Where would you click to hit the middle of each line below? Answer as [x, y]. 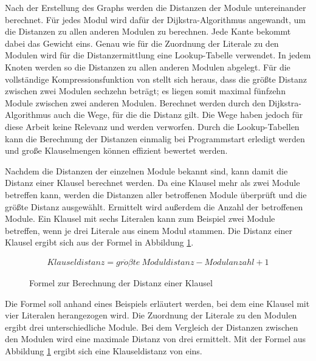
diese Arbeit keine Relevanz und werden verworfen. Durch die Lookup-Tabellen [152, 126]
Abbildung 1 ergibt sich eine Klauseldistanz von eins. [104, 350]
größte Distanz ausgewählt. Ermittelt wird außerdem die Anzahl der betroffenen [154, 206]
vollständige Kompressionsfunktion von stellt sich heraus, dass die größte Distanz [156, 79]
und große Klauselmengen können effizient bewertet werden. [116, 150]
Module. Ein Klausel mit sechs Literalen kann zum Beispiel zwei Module [140, 218]
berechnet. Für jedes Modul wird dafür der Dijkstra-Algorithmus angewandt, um [155, 19]
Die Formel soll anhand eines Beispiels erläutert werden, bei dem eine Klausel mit [157, 303]
